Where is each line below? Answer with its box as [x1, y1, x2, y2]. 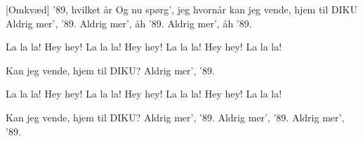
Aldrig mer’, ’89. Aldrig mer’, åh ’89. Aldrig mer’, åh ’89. [6, 15, 252, 30]
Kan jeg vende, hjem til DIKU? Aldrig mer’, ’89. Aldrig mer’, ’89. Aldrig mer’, [6, 109, 345, 124]
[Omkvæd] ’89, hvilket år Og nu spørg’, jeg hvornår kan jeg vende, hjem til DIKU [6, 2, 357, 16]
